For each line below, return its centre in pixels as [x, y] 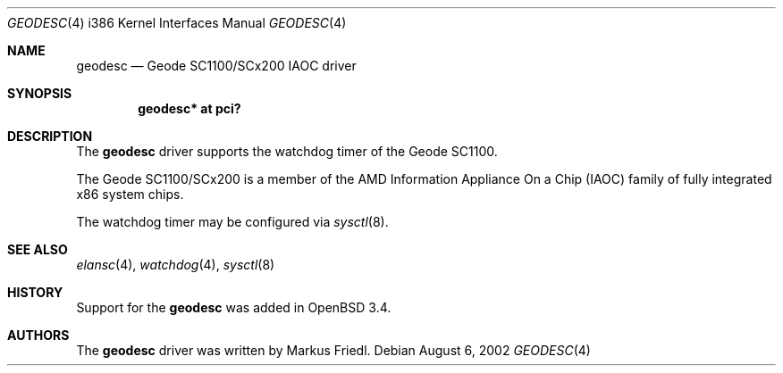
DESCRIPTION [50, 136]
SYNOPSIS [40, 93]
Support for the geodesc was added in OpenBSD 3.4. [234, 307]
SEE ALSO [38, 249]
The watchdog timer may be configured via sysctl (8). [232, 222]
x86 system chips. [130, 194]
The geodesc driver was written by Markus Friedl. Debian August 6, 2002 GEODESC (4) [333, 350]
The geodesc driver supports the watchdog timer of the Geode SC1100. [287, 151]
